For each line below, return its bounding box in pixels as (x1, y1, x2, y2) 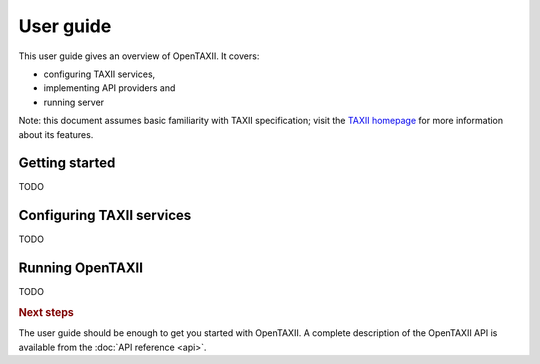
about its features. (18, 128, 94, 140)
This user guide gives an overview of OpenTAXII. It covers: (18, 50, 260, 62)
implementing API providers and (43, 82, 176, 94)
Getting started (18, 155, 116, 172)
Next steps (18, 306, 74, 319)
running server (43, 96, 105, 108)
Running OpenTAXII (18, 260, 144, 277)
